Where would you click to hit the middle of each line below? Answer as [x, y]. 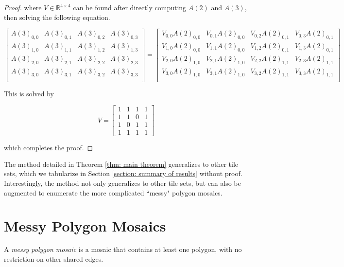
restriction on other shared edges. [54, 258]
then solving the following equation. [57, 17]
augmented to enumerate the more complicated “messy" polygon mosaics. [113, 192]
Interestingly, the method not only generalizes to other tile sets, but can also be [122, 183]
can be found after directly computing [130, 7]
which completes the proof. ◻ [49, 148]
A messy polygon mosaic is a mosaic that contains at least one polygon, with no [123, 249]
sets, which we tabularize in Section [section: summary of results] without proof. [123, 173]
